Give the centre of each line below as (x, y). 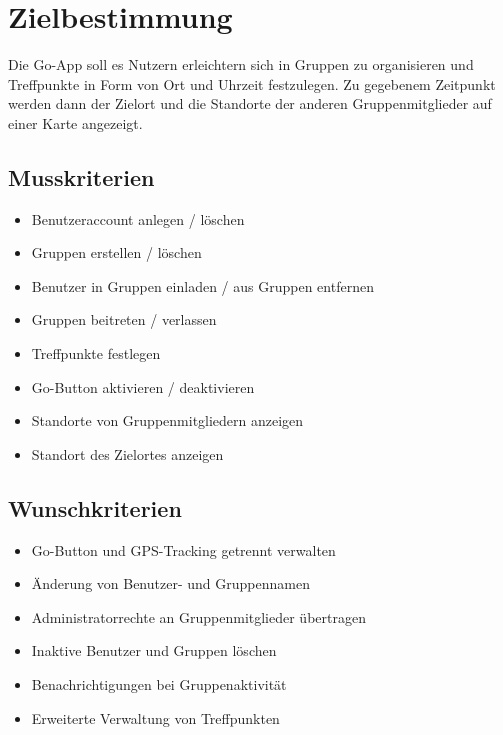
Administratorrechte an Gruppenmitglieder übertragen (198, 616)
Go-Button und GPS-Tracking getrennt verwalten (183, 549)
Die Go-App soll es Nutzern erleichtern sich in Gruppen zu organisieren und (241, 64)
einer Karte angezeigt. (75, 122)
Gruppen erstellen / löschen (116, 252)
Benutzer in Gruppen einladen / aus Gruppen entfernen (202, 285)
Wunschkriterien (95, 507)
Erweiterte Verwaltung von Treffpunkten (155, 717)
